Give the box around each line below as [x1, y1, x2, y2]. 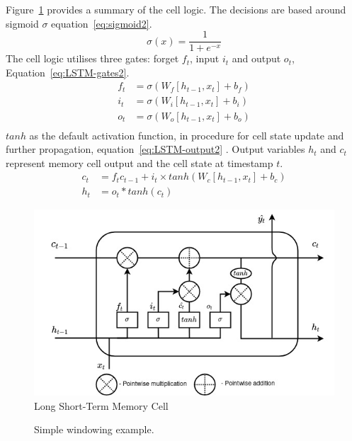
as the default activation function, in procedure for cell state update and [29, 127, 344, 142]
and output [232, 51, 281, 66]
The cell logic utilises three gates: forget [6, 51, 179, 66]
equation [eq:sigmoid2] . [51, 16, 152, 30]
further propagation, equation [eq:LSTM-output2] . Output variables [6, 142, 305, 156]
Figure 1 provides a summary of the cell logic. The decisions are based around [6, 2, 346, 16]
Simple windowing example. [34, 422, 154, 437]
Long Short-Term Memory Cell [34, 398, 169, 413]
